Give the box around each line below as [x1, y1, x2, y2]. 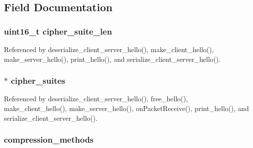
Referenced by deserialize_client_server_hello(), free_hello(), [4, 93, 188, 104]
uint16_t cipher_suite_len [4, 25, 112, 37]
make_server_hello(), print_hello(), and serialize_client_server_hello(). [4, 54, 221, 64]
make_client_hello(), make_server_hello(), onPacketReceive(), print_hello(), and [4, 103, 249, 113]
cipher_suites [11, 74, 65, 87]
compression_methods [4, 133, 94, 146]
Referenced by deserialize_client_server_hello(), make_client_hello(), [4, 44, 214, 54]
